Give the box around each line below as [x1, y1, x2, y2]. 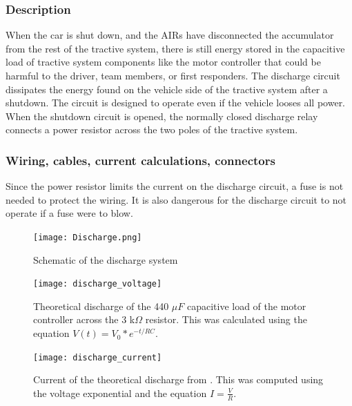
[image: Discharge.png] [33, 232, 142, 242]
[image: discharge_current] [33, 352, 162, 362]
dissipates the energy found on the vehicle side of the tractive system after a [6, 81, 328, 96]
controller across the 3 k [33, 312, 135, 327]
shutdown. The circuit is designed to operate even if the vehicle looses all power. [6, 95, 346, 110]
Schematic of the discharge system [33, 252, 178, 267]
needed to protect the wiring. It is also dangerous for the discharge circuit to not [6, 192, 347, 206]
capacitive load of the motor [186, 298, 306, 313]
